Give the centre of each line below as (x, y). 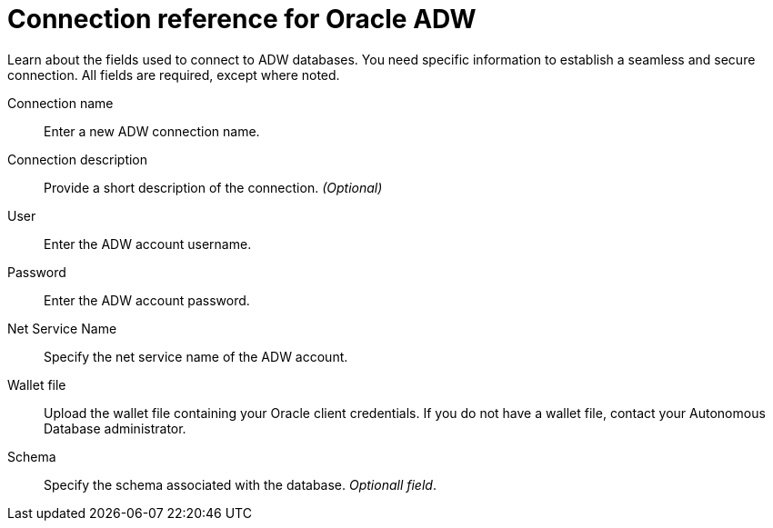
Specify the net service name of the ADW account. (196, 356)
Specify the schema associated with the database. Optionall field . (240, 484)
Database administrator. (115, 428)
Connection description (78, 159)
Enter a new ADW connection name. (152, 131)
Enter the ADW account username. (148, 244)
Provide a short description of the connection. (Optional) (213, 187)
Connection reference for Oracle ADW (242, 19)
